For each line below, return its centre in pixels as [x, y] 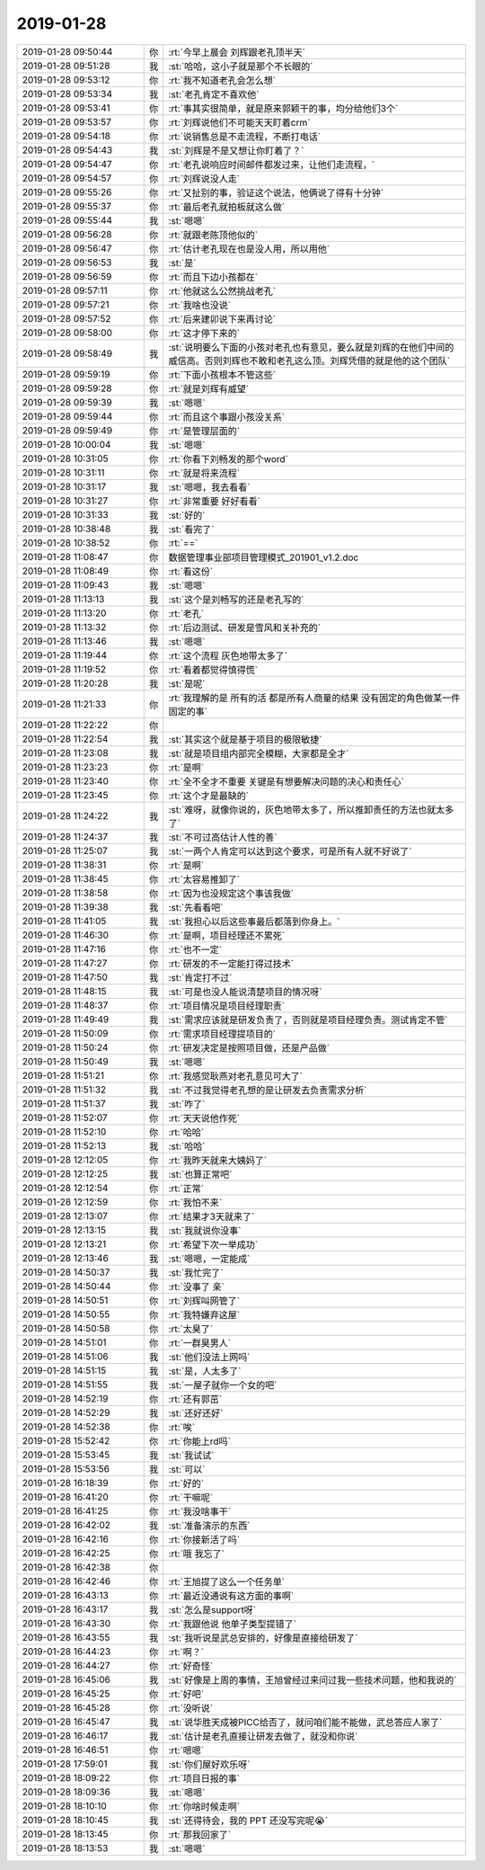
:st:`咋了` [187, 1104]
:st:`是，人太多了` [205, 1371]
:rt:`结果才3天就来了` [212, 1216]
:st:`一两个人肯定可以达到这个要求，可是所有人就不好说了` [290, 851]
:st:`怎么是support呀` [212, 1609]
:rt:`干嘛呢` [191, 1497]
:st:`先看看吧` [196, 907]
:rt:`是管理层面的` [204, 431]
